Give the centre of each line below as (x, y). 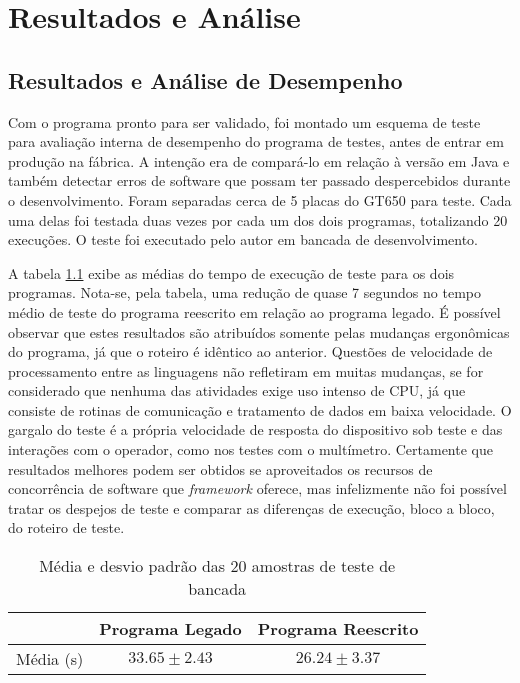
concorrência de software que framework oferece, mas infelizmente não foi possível (257, 488)
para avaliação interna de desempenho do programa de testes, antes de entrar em (256, 141)
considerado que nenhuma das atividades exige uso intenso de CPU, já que (237, 390)
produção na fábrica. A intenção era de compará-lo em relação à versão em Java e (259, 160)
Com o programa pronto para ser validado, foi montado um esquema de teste (244, 121)
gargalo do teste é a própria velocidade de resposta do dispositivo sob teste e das (255, 429)
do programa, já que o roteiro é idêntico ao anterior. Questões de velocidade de (250, 351)
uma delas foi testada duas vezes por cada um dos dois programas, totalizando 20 (258, 219)
